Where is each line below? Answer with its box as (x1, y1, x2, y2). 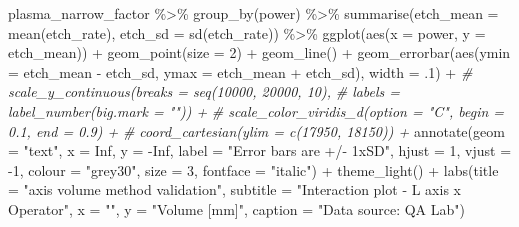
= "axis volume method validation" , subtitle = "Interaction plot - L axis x (8, 179, 461, 200)
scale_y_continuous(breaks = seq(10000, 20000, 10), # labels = (8, 81, 401, 102)
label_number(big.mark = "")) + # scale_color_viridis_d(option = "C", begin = (8, 100, 505, 121)
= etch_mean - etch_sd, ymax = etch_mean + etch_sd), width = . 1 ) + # (8, 61, 473, 82)
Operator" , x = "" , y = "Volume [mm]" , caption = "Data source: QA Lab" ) (8, 198, 465, 219)
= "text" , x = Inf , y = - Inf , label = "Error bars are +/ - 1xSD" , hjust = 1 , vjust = (8, 140, 512, 161)
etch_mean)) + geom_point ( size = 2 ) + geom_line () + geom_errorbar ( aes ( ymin (8, 42, 511, 63)
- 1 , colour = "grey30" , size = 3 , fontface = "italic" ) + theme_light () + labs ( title (8, 159, 499, 180)
